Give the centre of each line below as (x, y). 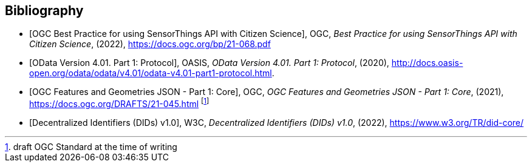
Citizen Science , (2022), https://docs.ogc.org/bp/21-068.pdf (150, 44)
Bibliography (44, 11)
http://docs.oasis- (427, 63)
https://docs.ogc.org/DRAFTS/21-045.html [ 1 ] (119, 103)
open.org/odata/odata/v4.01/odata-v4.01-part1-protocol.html (151, 73)
